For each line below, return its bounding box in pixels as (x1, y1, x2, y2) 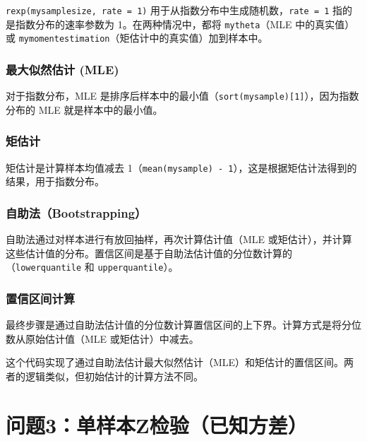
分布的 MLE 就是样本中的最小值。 (6, 102, 163, 117)
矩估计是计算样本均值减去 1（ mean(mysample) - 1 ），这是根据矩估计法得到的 (6, 160, 357, 175)
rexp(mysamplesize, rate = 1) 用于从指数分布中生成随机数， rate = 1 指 (6, 3, 343, 17)
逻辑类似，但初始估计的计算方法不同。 (25, 368, 203, 383)
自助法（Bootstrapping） (6, 204, 147, 221)
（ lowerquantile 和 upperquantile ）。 (6, 259, 179, 274)
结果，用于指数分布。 (6, 174, 104, 189)
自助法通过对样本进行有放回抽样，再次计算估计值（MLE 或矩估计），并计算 (6, 232, 352, 247)
